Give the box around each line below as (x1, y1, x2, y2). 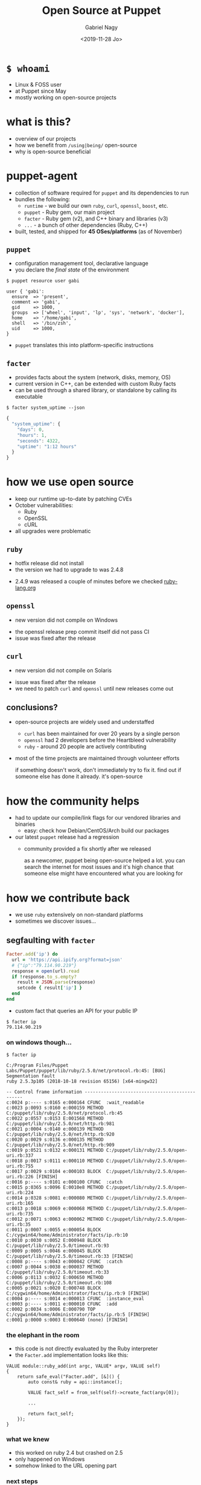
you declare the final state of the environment (14, 266, 129, 273)
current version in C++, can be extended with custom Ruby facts (14, 380, 176, 388)
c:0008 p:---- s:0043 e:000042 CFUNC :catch (6, 1258, 123, 1265)
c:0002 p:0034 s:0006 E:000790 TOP (6, 1306, 96, 1312)
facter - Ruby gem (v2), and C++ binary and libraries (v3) (24, 214, 168, 222)
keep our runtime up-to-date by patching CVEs (14, 495, 132, 503)
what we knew (6, 1435, 49, 1444)
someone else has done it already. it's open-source (14, 773, 143, 780)
